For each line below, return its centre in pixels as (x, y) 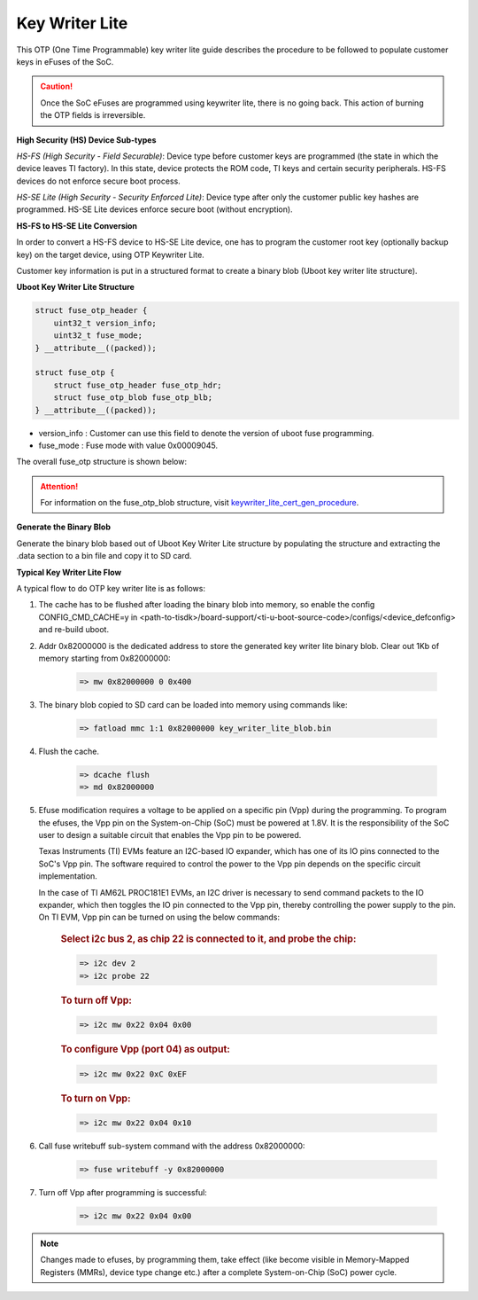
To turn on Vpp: (96, 1098)
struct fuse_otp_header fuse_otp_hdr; (138, 385)
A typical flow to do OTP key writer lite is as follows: (111, 589)
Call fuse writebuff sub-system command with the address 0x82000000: (172, 1146)
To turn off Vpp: (96, 1000)
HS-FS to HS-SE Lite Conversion (77, 225)
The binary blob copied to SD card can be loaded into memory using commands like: (193, 704)
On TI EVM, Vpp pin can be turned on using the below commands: (159, 917)
